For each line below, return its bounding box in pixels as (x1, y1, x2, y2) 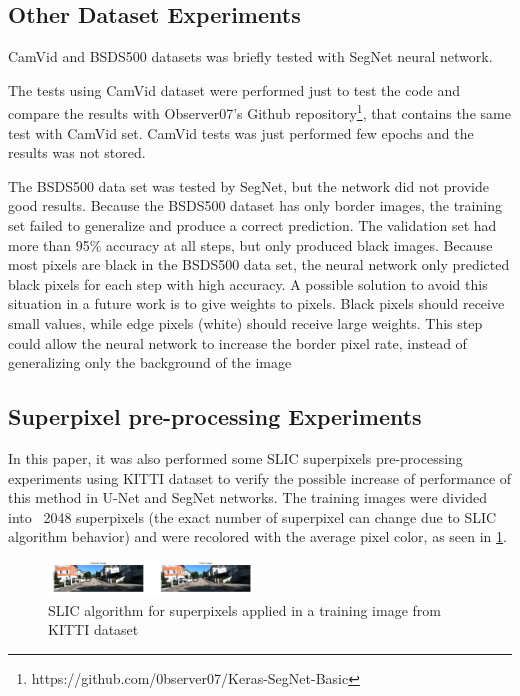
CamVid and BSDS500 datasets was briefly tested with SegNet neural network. (8, 46, 493, 67)
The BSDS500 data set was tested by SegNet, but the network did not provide (8, 175, 489, 196)
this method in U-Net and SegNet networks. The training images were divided (8, 487, 488, 508)
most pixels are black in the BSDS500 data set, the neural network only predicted (8, 254, 510, 275)
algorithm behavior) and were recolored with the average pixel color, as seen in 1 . (8, 526, 507, 547)
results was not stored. (8, 142, 146, 163)
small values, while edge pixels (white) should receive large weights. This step (8, 312, 483, 333)
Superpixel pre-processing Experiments (8, 401, 422, 432)
